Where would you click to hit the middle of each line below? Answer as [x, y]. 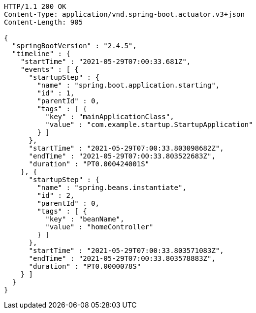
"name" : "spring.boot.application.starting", [128, 85]
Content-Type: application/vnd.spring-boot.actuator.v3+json [124, 14]
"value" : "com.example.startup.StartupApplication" [149, 125]
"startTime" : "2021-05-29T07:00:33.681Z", [106, 62]
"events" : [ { [49, 69]
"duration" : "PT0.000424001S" [89, 164]
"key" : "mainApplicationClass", [110, 117]
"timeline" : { [41, 54]
